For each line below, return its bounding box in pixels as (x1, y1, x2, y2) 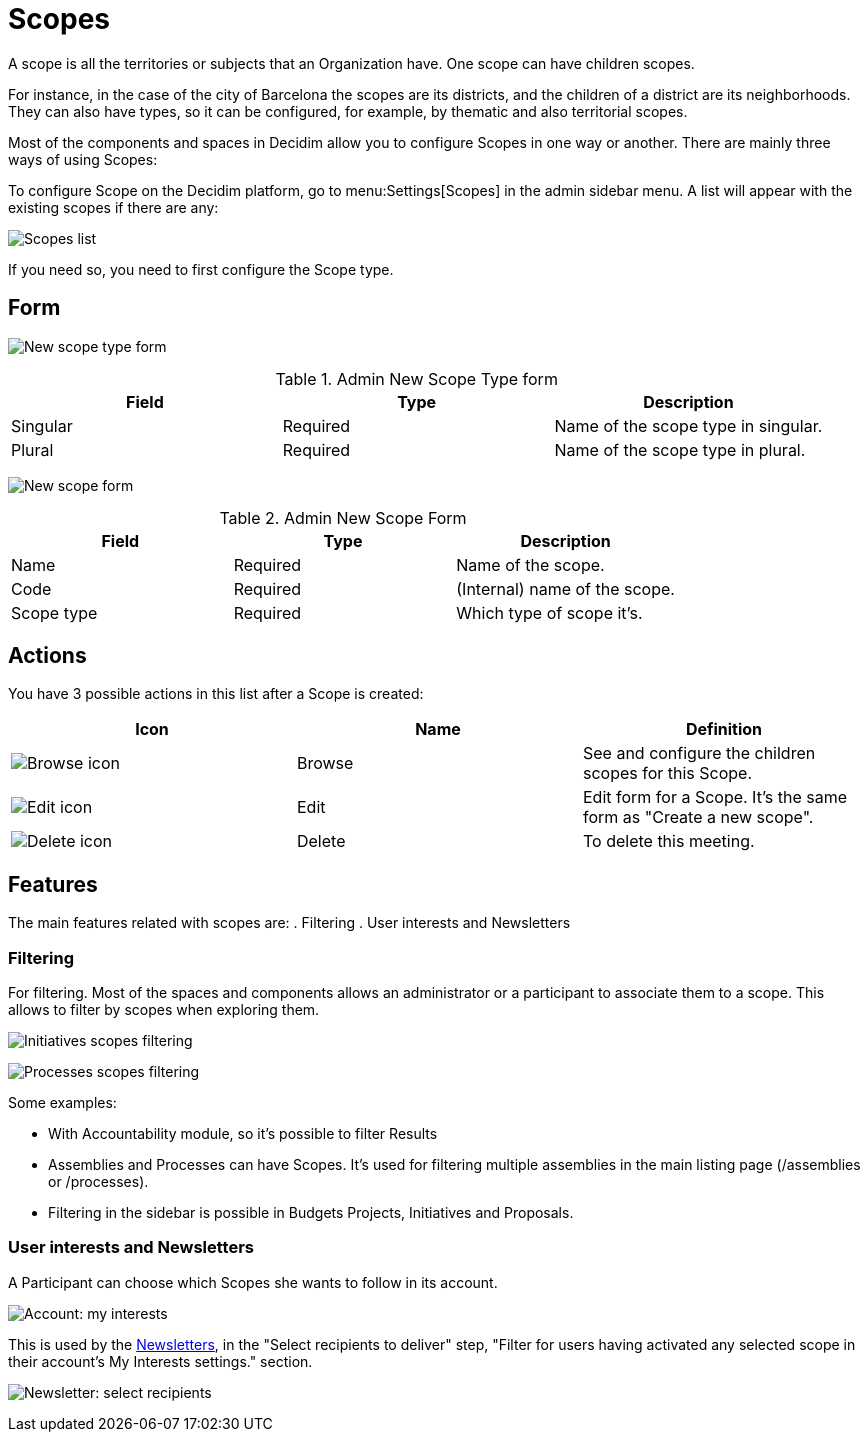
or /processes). (48, 1173, 149, 1191)
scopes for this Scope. (582, 763, 753, 784)
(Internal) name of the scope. (456, 578, 675, 599)
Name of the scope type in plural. (554, 439, 806, 460)
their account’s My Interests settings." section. (8, 1352, 313, 1370)
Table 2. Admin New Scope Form (219, 507, 467, 528)
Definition (685, 719, 763, 740)
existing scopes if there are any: (8, 198, 219, 216)
